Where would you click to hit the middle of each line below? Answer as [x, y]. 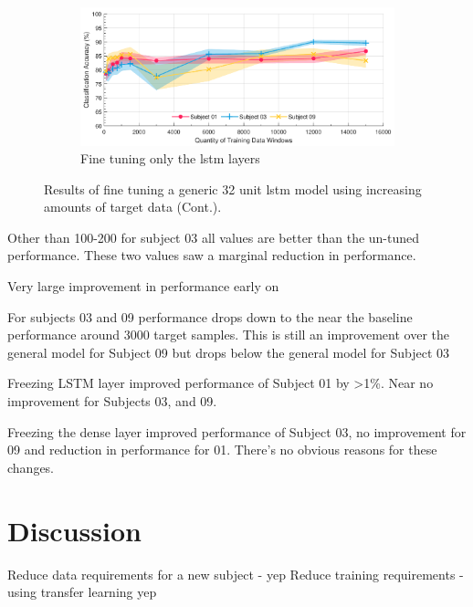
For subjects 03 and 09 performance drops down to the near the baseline [210, 316]
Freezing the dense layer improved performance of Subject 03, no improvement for [237, 431]
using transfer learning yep [82, 592]
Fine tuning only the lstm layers [170, 158]
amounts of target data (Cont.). [133, 207]
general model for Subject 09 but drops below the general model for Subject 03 [229, 352]
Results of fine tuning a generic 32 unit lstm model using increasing [233, 188]
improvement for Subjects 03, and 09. [112, 401]
